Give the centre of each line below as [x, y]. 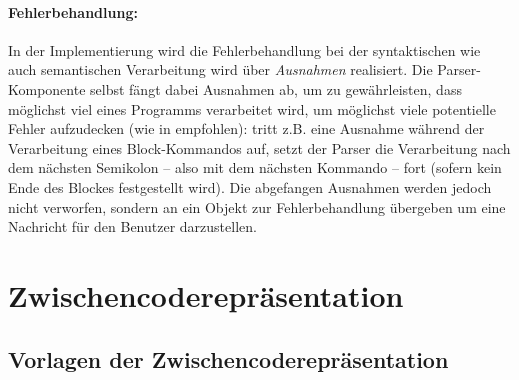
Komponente [47, 88]
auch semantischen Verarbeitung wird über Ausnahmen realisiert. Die [220, 69]
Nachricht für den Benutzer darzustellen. [132, 226]
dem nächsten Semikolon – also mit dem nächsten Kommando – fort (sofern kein [255, 167]
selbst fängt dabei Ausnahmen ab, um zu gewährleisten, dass [276, 88]
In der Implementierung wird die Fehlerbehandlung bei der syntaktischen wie [244, 49]
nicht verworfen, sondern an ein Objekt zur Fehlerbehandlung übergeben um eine [257, 206]
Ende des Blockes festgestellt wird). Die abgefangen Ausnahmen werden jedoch [250, 186]
